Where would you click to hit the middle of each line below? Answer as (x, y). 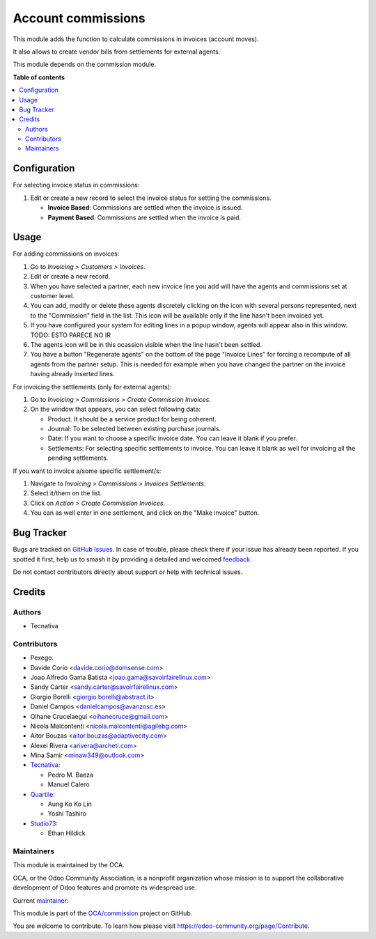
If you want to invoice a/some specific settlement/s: (87, 471)
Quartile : (42, 794)
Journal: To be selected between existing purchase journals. (134, 429)
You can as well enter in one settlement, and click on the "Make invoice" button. (145, 513)
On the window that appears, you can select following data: (116, 409)
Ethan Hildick (67, 833)
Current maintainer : (41, 900)
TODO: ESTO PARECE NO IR (71, 335)
